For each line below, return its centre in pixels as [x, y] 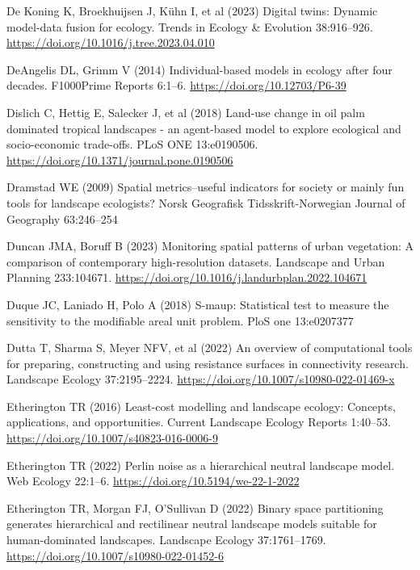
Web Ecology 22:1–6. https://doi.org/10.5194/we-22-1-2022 [153, 481]
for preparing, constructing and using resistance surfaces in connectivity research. [208, 363]
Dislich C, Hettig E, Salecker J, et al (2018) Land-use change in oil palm [186, 112]
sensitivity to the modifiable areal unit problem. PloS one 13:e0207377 [180, 320]
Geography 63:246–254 [62, 218]
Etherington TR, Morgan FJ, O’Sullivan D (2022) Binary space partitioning [195, 507]
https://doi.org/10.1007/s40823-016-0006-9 [112, 438]
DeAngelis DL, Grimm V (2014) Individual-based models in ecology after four [199, 69]
